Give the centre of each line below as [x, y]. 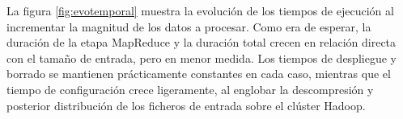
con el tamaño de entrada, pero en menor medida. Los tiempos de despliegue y [201, 57]
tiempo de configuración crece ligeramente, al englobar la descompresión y [190, 89]
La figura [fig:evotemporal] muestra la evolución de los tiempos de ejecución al [200, 10]
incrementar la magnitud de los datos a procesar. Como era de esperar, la [189, 26]
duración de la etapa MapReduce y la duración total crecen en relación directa [201, 42]
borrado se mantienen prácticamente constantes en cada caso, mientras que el [199, 74]
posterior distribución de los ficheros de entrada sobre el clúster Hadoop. [186, 105]
